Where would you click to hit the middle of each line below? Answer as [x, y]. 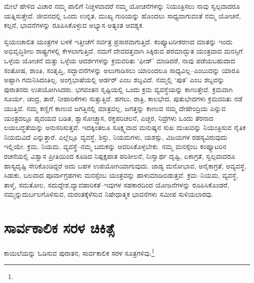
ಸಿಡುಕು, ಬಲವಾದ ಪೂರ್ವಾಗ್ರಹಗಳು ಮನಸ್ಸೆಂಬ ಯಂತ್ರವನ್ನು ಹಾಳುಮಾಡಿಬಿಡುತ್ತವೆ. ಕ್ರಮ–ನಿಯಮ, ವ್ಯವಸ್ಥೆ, [121, 175]
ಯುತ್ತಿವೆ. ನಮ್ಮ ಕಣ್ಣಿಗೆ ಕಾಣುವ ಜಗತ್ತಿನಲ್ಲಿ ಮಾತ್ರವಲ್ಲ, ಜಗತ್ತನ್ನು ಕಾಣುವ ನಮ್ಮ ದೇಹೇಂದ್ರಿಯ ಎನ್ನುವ [115, 108]
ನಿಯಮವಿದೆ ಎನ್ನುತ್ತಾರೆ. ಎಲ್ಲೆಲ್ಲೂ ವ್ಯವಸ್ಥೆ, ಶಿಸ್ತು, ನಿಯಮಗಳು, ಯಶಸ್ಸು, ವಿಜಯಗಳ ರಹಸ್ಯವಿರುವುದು [116, 137]
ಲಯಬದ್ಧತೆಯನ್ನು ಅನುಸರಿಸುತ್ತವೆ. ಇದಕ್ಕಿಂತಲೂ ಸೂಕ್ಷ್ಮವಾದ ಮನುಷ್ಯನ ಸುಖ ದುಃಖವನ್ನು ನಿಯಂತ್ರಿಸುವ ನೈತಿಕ [125, 127]
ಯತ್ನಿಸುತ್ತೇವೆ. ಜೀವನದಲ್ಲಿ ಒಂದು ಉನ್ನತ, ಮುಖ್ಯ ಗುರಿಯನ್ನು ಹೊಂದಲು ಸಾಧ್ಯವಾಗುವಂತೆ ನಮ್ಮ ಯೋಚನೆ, [123, 15]
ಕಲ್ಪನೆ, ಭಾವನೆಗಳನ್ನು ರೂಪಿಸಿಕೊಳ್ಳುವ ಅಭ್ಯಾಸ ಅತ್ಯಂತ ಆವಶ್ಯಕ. [74, 25]
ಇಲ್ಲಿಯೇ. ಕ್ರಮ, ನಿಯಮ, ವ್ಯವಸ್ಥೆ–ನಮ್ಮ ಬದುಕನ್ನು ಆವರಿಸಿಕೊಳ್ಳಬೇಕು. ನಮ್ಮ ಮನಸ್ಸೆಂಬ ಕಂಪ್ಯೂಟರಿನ [115, 146]
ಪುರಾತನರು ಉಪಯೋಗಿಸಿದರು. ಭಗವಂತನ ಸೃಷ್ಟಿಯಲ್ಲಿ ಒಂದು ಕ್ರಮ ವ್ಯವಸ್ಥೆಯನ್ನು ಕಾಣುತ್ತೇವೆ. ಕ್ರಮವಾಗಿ [118, 89]
